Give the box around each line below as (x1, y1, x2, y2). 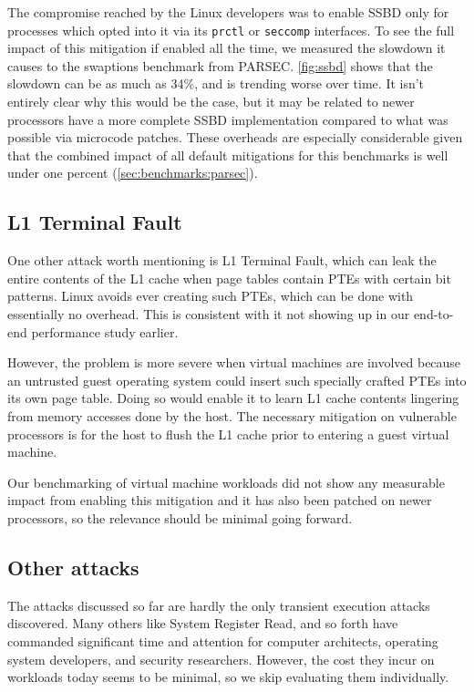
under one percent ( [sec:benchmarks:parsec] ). (7, 163, 258, 182)
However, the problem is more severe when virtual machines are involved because (7, 353, 461, 372)
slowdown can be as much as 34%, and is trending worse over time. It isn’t (7, 74, 425, 93)
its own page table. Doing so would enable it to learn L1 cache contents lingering (7, 388, 459, 408)
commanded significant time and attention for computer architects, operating (7, 631, 438, 650)
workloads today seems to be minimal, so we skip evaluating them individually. (7, 667, 449, 687)
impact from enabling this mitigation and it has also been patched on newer (7, 491, 432, 510)
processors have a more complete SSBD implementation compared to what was (7, 109, 448, 129)
